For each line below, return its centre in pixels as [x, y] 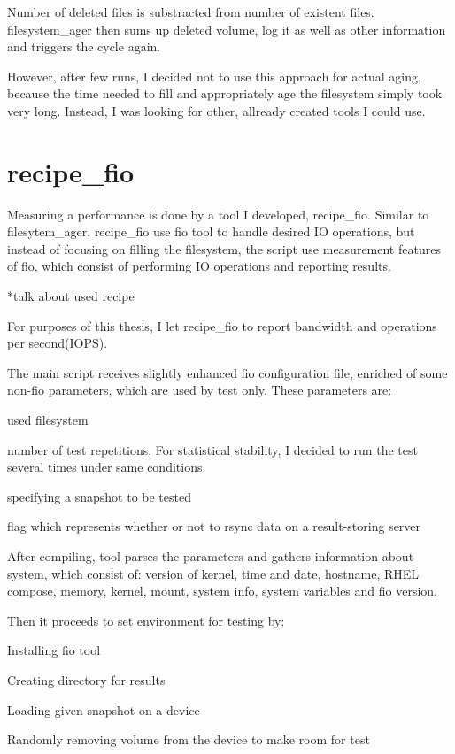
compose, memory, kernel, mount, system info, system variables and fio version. [222, 591]
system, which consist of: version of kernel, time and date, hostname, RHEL [213, 573]
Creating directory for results [86, 679]
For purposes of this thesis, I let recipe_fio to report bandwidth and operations [222, 325]
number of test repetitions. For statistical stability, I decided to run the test [212, 449]
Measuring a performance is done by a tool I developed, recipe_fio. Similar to [218, 214]
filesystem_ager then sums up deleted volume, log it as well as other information [227, 29]
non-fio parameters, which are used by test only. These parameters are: [200, 390]
